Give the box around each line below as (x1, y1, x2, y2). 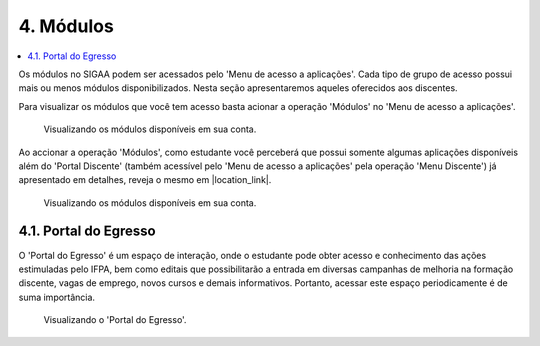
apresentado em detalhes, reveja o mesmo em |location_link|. (18, 174, 272, 186)
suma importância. (18, 291, 95, 303)
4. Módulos (18, 15, 114, 37)
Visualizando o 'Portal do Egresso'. (43, 314, 187, 326)
